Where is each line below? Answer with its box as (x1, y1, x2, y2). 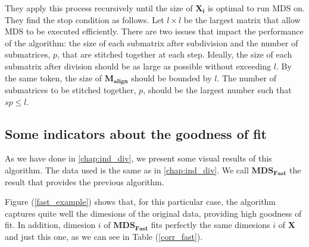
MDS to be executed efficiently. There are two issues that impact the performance (5, 25, 304, 37)
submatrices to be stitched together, (5, 84, 136, 96)
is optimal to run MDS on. (207, 2, 305, 14)
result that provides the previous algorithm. (5, 175, 164, 188)
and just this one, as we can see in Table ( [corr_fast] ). (5, 230, 203, 242)
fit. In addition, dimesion (5, 218, 96, 231)
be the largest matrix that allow (183, 13, 301, 26)
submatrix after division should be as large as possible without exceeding (5, 59, 271, 72)
